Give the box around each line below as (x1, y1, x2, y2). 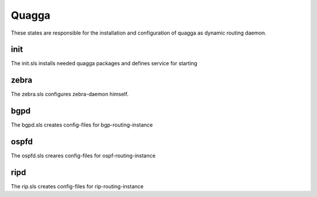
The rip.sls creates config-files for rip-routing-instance (11, 183, 144, 190)
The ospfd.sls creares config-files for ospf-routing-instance (11, 152, 156, 159)
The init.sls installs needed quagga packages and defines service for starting (11, 60, 198, 67)
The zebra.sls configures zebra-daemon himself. (11, 91, 129, 98)
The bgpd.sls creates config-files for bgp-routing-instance (11, 121, 153, 128)
